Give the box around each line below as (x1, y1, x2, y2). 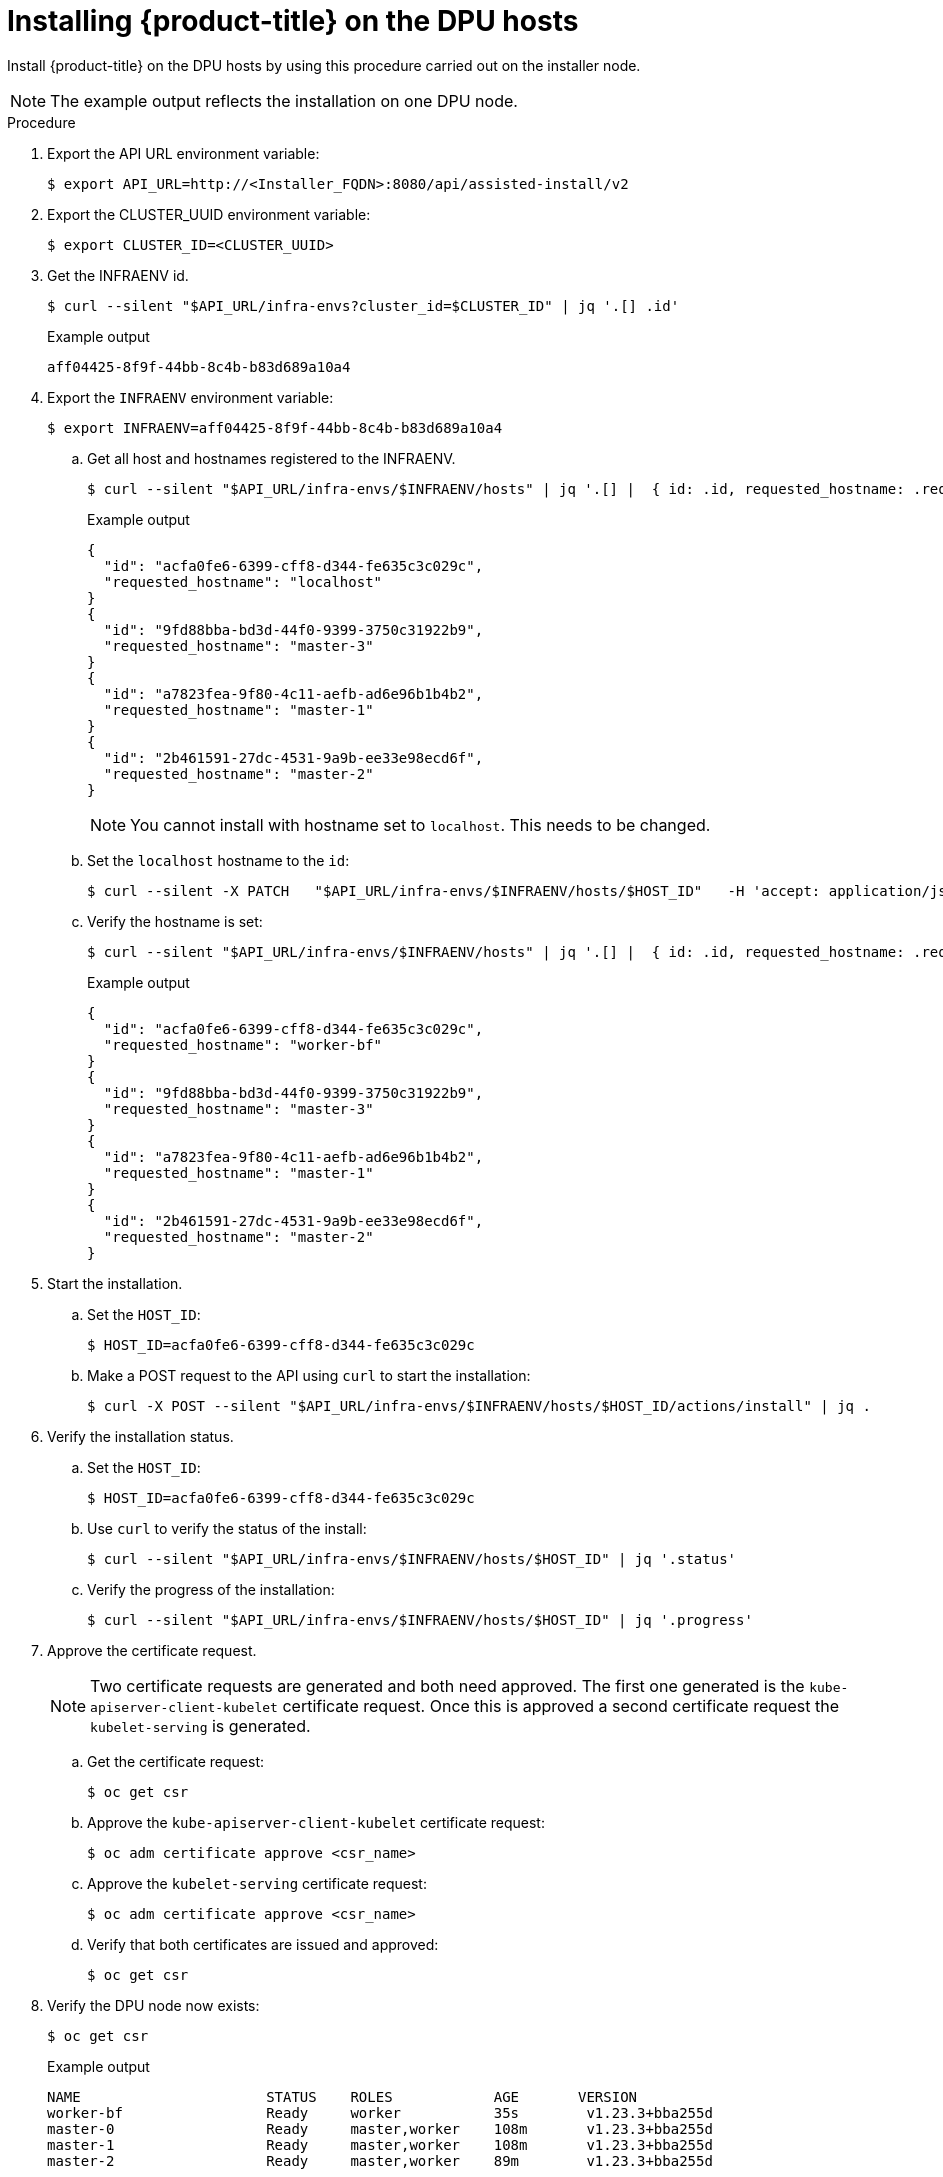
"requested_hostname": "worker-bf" (103, 1036, 383, 1053)
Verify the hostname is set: (87, 912, 263, 930)
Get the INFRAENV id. (47, 266, 189, 284)
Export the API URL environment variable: (47, 144, 320, 162)
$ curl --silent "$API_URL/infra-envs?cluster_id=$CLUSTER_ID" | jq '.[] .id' (47, 297, 680, 314)
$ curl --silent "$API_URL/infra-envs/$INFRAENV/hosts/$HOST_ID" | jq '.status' (87, 1550, 737, 1567)
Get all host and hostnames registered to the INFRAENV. (87, 449, 456, 467)
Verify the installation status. (47, 1427, 234, 1445)
